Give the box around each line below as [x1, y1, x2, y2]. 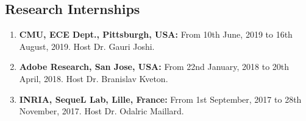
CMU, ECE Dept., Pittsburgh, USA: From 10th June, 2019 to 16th [19, 28, 293, 41]
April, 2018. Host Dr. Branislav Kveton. [19, 72, 168, 85]
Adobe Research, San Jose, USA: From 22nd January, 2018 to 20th [19, 60, 290, 73]
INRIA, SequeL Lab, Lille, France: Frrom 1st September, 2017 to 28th [19, 92, 302, 105]
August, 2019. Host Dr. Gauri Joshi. [19, 40, 155, 52]
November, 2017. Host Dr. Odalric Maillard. [19, 105, 184, 117]
